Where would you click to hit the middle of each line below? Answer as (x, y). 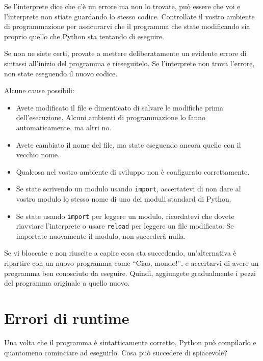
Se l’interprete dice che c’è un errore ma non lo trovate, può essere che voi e (122, 6)
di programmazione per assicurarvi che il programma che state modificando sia (127, 26)
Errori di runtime (67, 318)
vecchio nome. (38, 155)
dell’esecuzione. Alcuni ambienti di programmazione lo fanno (111, 117)
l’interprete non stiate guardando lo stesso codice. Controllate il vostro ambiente (129, 16)
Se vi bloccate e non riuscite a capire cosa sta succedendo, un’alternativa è (120, 253)
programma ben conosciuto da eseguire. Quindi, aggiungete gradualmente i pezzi (130, 273)
